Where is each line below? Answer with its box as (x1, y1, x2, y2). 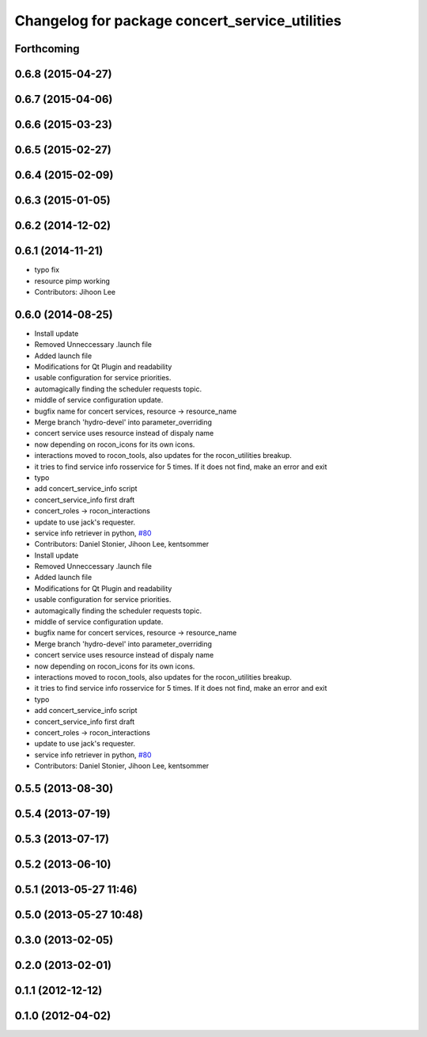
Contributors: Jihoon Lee (34, 287, 116, 296)
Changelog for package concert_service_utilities (14, 12, 342, 29)
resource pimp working (34, 276, 111, 285)
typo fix (34, 265, 59, 275)
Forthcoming (14, 42, 80, 55)
